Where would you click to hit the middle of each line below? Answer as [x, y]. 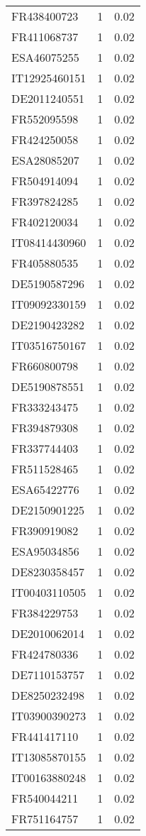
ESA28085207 [45, 160]
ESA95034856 [45, 551]
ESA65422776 [45, 489]
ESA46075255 [45, 57]
